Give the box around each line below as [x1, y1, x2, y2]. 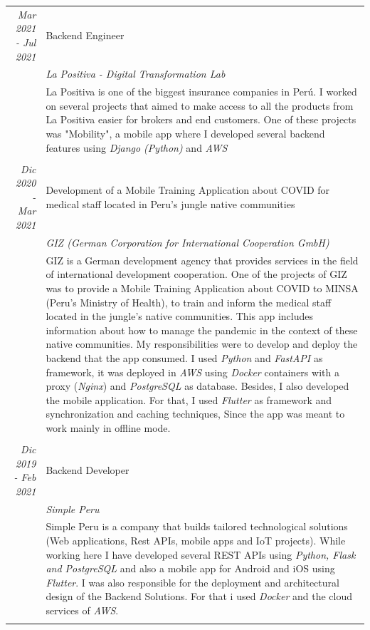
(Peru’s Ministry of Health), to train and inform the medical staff [46, 294, 332, 309]
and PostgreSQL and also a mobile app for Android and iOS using [46, 561, 335, 576]
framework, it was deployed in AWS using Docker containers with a [46, 364, 339, 379]
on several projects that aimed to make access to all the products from [46, 98, 354, 113]
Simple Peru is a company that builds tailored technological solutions [46, 519, 348, 534]
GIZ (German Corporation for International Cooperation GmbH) [46, 234, 329, 249]
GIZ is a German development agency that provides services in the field [46, 252, 359, 267]
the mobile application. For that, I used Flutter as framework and [46, 392, 332, 407]
